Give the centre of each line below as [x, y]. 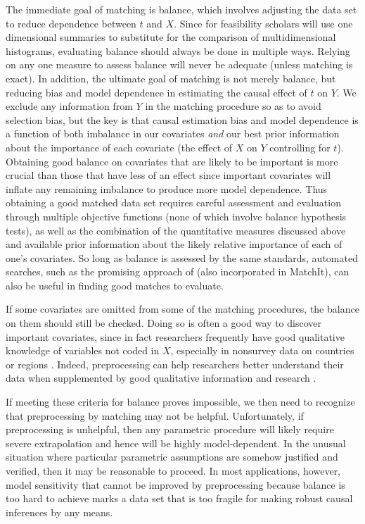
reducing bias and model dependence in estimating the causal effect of [156, 92]
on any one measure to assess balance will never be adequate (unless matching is [179, 64]
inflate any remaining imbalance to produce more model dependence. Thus [167, 188]
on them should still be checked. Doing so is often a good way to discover [164, 323]
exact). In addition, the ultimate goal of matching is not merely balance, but [171, 78]
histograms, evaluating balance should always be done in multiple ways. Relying [178, 50]
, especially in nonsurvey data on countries [262, 350]
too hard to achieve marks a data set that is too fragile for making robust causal [179, 498]
